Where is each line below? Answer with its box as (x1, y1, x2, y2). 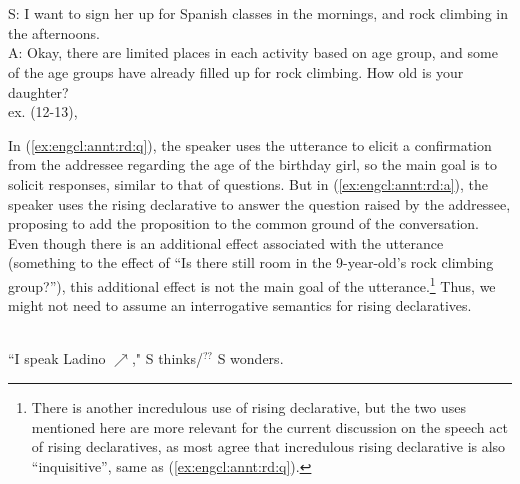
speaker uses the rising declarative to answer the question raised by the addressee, (8, 193, 511, 214)
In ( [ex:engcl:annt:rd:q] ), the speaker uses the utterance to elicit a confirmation (8, 134, 492, 155)
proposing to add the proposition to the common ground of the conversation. (8, 213, 479, 234)
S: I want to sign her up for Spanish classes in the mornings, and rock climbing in (8, 3, 508, 24)
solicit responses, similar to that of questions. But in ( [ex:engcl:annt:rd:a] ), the (8, 173, 489, 194)
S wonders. (217, 348, 284, 369)
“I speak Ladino (8, 348, 106, 369)
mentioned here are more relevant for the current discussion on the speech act (31, 416, 508, 437)
